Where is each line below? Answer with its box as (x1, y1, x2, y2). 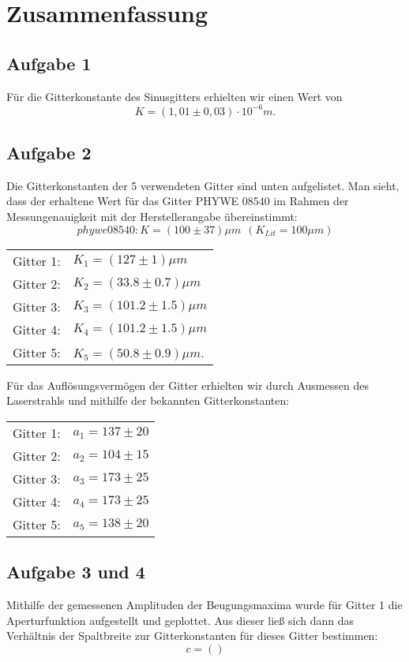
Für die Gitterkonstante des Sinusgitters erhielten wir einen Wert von (6, 88, 343, 104)
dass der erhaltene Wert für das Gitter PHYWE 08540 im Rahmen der (6, 193, 349, 209)
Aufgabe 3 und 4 (6, 559, 145, 584)
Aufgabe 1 (6, 50, 92, 75)
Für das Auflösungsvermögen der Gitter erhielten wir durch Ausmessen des (6, 376, 369, 393)
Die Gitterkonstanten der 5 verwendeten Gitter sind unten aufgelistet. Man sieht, (6, 177, 400, 193)
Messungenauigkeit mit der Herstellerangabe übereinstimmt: (6, 208, 298, 225)
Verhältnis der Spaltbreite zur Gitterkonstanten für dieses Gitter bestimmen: (6, 627, 378, 644)
